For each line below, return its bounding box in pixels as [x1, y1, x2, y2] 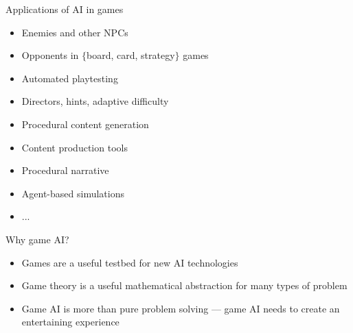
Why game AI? [5, 232, 69, 246]
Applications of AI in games [5, 2, 124, 16]
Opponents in [21, 48, 79, 62]
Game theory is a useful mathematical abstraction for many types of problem [21, 278, 348, 293]
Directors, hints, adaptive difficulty [21, 94, 169, 108]
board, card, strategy [87, 48, 175, 62]
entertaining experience [21, 314, 119, 329]
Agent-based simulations [21, 186, 124, 200]
